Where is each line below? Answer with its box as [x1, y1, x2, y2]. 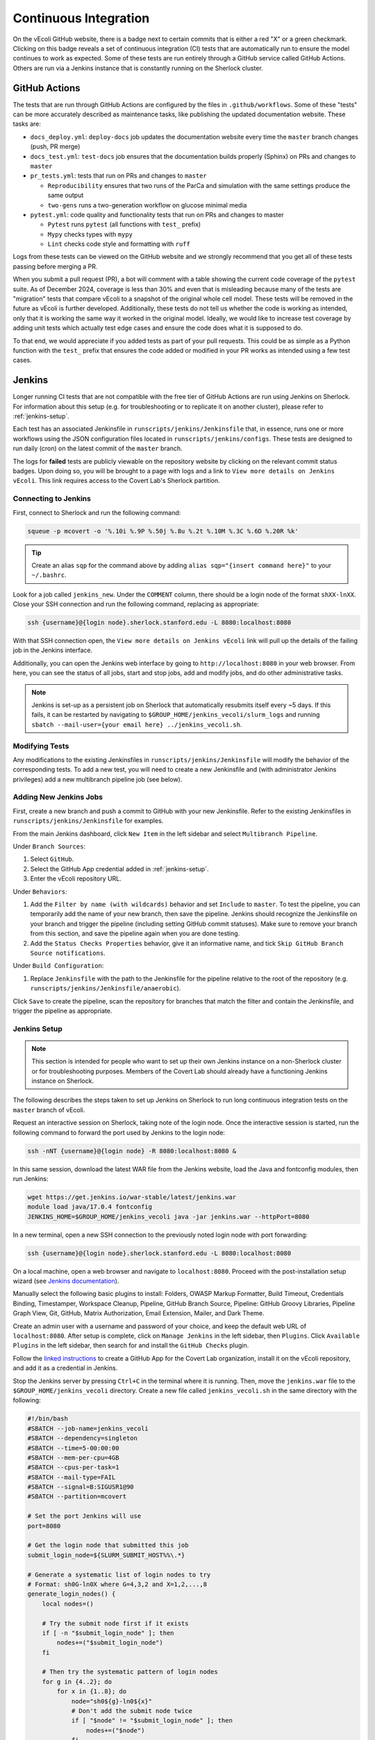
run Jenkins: [12, 1174, 49, 1183]
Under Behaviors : [12, 887, 67, 896]
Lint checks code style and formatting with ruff [47, 240, 190, 248]
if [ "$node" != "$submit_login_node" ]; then [71, 1716, 233, 1725]
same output [47, 191, 84, 200]
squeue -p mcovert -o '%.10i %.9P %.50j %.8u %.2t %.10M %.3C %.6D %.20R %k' [27, 527, 299, 535]
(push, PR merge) [30, 143, 81, 151]
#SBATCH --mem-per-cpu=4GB [27, 1453, 119, 1462]
